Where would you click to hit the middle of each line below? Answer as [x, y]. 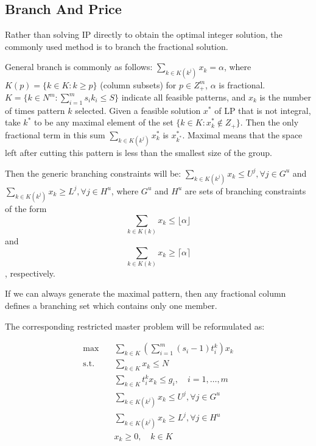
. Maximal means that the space [242, 134]
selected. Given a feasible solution [138, 110]
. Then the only [269, 122]
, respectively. [30, 273]
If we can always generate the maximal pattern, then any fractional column [146, 293]
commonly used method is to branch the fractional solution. [117, 46]
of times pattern [35, 110]
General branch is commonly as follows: [79, 67]
